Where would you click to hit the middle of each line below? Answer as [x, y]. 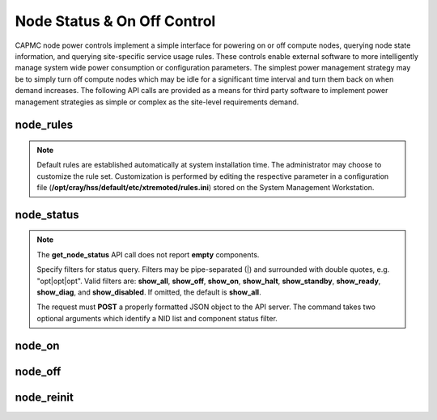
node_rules [44, 125]
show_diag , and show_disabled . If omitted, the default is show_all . [149, 292]
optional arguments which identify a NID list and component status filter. [157, 318]
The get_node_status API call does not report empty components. [148, 254]
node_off [38, 371]
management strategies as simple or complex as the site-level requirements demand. [157, 102]
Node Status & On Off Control [115, 21]
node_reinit [45, 397]
